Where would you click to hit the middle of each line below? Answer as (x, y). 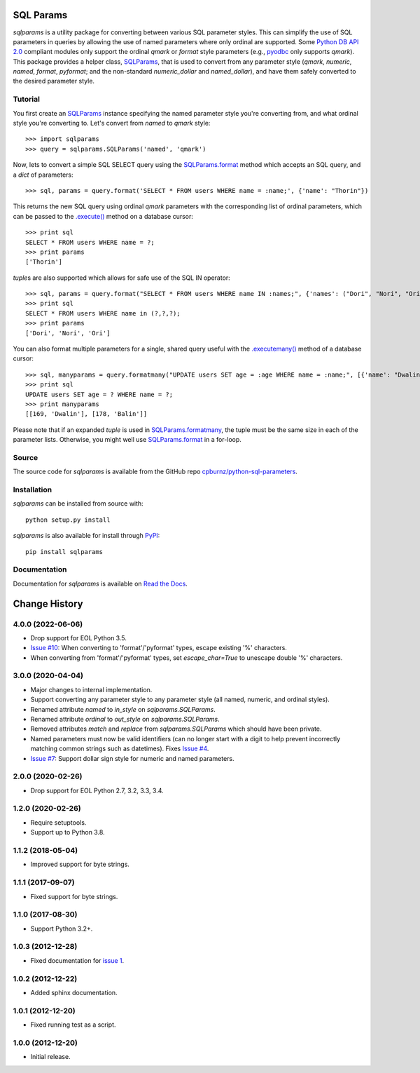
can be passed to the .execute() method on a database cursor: (103, 216)
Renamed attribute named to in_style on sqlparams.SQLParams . (123, 709)
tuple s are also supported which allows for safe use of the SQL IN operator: (121, 278)
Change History (48, 603)
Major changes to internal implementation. (91, 689)
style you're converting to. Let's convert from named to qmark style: (112, 123)
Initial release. (50, 1057)
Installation (33, 490)
